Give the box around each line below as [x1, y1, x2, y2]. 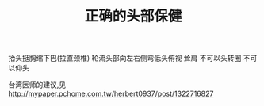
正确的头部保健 [84, 7, 182, 25]
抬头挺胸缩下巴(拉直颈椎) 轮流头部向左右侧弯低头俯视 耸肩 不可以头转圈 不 [8, 53, 251, 63]
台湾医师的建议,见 [8, 80, 67, 89]
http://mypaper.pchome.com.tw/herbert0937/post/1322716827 [8, 89, 214, 99]
